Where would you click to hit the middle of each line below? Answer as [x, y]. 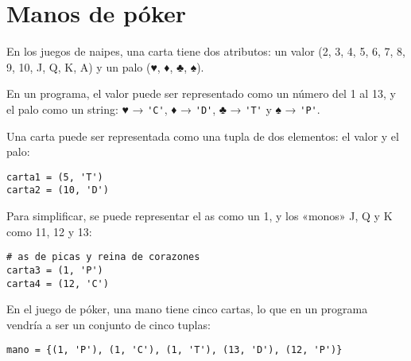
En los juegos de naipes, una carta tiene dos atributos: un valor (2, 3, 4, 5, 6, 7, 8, [206, 51]
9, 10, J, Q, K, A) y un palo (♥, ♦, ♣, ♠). [105, 66]
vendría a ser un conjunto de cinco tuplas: [109, 324]
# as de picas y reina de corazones [103, 257]
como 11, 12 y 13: [49, 231]
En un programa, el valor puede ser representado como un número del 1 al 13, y [201, 93]
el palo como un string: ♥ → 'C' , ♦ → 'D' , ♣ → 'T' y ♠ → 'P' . [163, 109]
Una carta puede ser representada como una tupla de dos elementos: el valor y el [203, 136]
